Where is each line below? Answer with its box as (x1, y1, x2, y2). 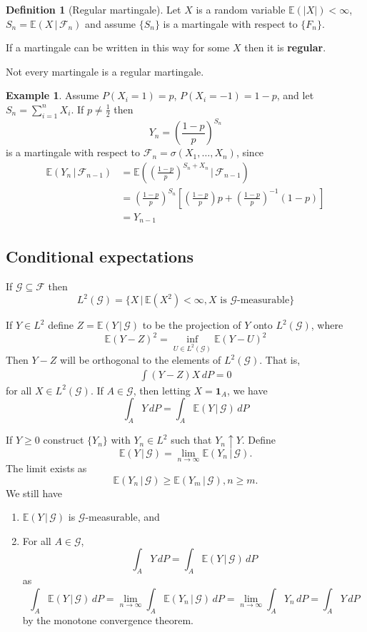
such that (171, 432, 212, 447)
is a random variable (196, 2, 286, 16)
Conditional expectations (6, 245, 194, 267)
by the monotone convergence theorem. (22, 612, 194, 627)
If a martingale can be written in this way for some (6, 40, 230, 55)
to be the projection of (142, 317, 241, 332)
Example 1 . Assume (6, 88, 99, 103)
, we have (226, 382, 268, 397)
